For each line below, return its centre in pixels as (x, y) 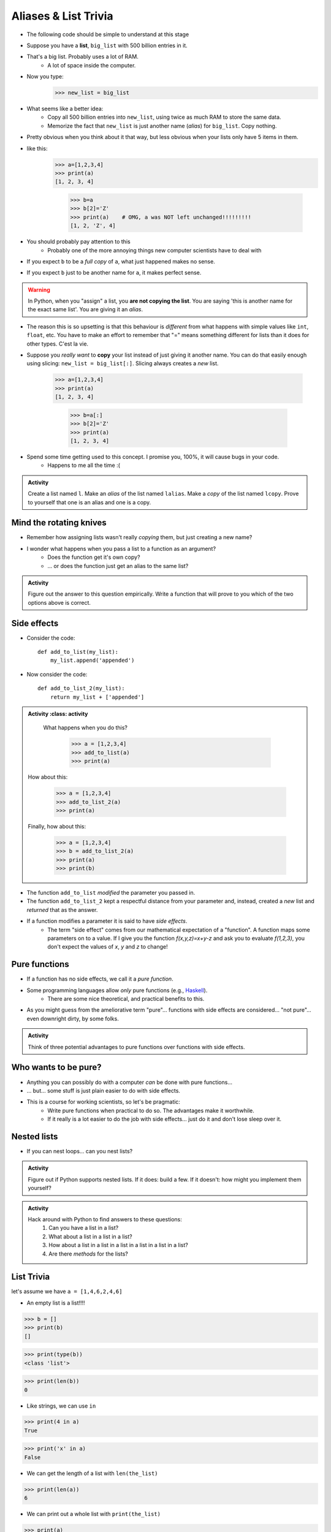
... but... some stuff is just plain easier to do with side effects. (104, 1090)
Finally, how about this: (57, 826)
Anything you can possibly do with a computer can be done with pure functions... (130, 1082)
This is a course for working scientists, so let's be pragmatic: (104, 1102)
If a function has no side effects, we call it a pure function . (100, 979)
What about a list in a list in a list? (90, 1236)
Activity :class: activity (58, 714)
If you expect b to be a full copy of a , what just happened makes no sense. (121, 261)
